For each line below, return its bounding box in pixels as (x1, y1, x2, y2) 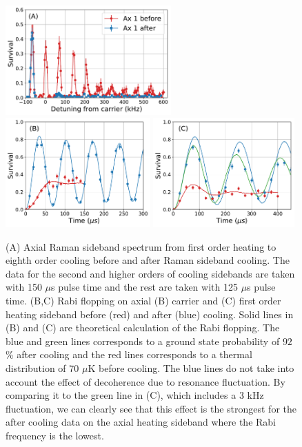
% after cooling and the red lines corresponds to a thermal (6, 347, 252, 362)
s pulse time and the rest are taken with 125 (51, 280, 238, 294)
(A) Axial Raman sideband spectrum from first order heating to (6, 239, 276, 253)
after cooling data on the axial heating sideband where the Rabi (6, 415, 276, 429)
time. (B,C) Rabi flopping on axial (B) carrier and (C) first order (6, 293, 281, 308)
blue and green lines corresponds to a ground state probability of (6, 333, 280, 348)
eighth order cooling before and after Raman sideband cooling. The (6, 253, 290, 267)
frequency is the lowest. (6, 428, 104, 442)
